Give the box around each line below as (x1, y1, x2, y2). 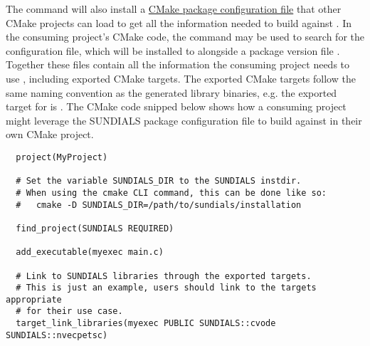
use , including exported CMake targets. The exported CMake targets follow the (6, 70, 356, 85)
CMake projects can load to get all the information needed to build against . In (6, 15, 351, 30)
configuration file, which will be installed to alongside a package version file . (6, 43, 340, 58)
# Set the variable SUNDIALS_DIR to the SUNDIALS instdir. (16, 176, 302, 187)
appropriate (6, 294, 62, 305)
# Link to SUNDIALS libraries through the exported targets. (16, 271, 312, 281)
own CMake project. (6, 127, 94, 142)
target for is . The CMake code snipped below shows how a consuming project (6, 99, 347, 114)
